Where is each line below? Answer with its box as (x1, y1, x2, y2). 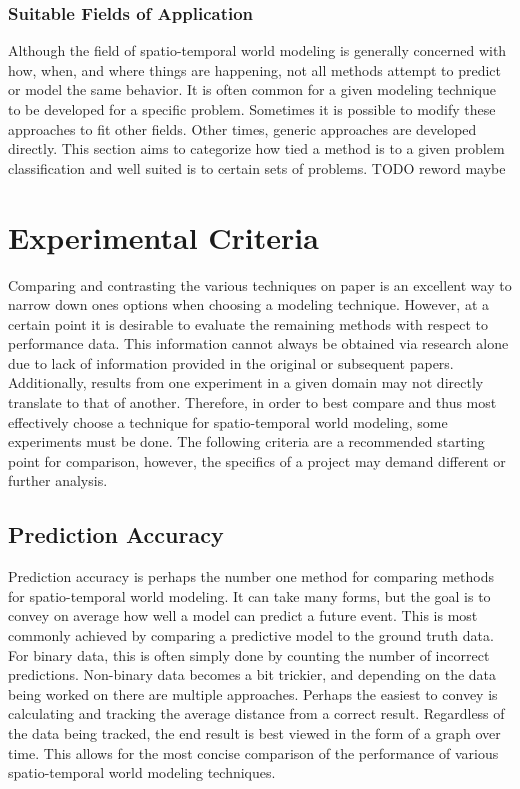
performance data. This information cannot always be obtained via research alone (8, 333, 509, 354)
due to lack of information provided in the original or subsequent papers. (8, 352, 454, 373)
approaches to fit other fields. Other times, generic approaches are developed (8, 118, 477, 139)
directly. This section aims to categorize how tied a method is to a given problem (8, 138, 505, 159)
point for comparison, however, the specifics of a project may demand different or (8, 450, 506, 471)
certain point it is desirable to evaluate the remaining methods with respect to (8, 313, 488, 334)
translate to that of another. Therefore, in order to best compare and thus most (8, 392, 497, 413)
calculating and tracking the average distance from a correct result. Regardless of (8, 703, 505, 724)
